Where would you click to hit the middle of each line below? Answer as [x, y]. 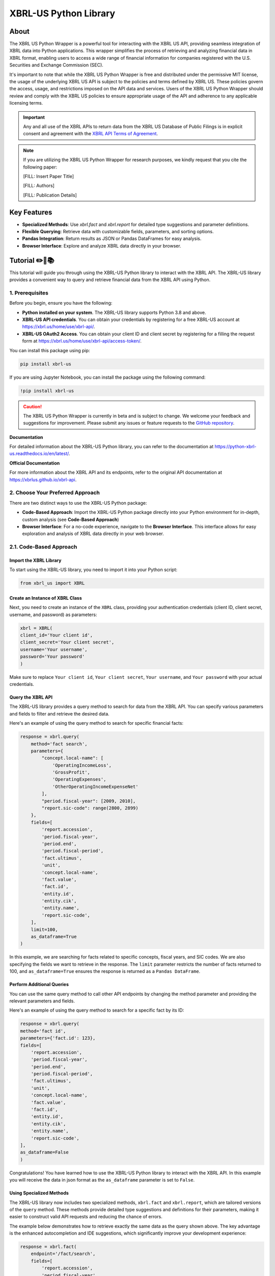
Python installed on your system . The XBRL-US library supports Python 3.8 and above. [114, 312]
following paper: [40, 167]
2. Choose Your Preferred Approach [55, 493]
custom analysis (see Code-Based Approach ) [71, 519]
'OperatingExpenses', [79, 779]
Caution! [33, 406]
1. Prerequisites [29, 292]
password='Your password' [52, 657]
